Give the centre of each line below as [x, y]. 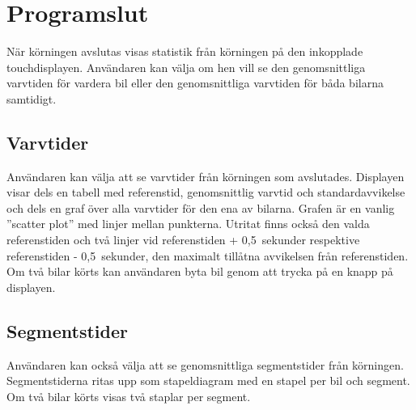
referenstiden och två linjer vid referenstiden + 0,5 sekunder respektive [183, 240]
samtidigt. [32, 98]
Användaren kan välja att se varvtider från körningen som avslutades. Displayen [206, 176]
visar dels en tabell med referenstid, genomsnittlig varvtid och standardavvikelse [206, 192]
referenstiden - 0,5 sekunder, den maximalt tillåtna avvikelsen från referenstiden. [208, 255]
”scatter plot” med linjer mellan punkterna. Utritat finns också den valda [188, 224]
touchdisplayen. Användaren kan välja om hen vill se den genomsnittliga [186, 67]
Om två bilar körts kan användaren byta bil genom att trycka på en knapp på [200, 271]
